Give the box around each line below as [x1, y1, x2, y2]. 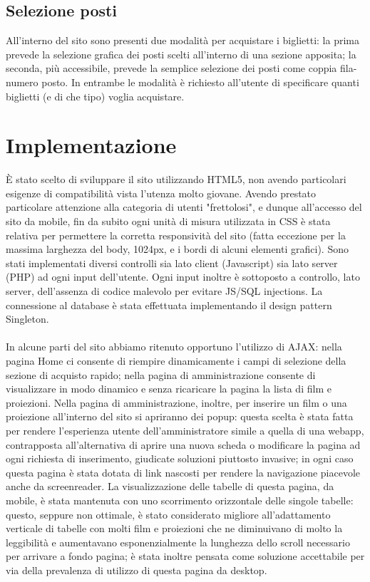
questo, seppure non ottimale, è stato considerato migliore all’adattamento [6, 506, 331, 521]
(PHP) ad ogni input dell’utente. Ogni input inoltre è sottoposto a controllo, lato [6, 269, 360, 284]
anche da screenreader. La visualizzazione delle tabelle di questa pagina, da [6, 479, 334, 494]
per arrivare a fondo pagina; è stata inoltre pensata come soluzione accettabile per [6, 549, 365, 563]
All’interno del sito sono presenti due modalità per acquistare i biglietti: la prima [6, 33, 359, 48]
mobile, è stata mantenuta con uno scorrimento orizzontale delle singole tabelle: [6, 492, 354, 507]
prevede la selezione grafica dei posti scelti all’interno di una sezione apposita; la [6, 46, 356, 61]
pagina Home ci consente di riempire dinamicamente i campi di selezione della [6, 353, 346, 368]
